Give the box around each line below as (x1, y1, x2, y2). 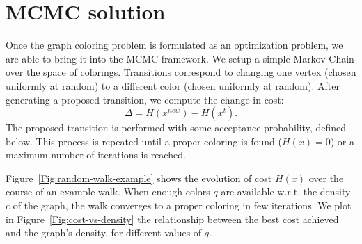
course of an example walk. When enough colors (6, 184, 210, 199)
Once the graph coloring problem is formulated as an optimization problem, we (6, 38, 343, 52)
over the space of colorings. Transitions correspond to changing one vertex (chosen (6, 65, 356, 79)
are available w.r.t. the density (221, 184, 351, 199)
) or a (330, 133, 354, 148)
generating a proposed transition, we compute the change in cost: (6, 92, 284, 106)
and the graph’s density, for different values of (6, 225, 202, 240)
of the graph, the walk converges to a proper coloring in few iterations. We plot (13, 198, 352, 213)
